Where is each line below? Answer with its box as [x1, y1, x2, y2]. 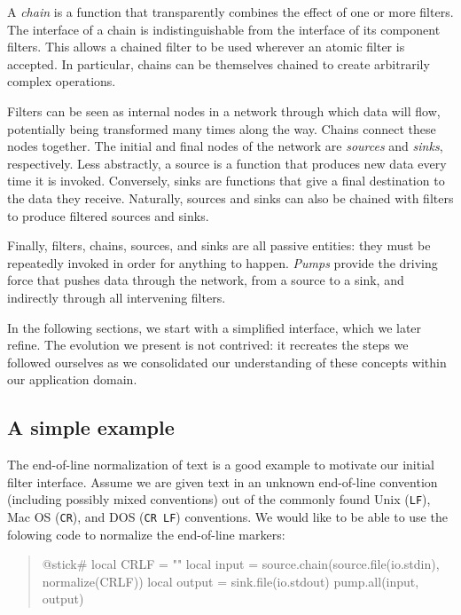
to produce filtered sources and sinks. [7, 206, 209, 225]
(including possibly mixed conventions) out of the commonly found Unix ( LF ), [7, 490, 431, 509]
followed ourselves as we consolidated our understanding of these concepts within [7, 352, 447, 371]
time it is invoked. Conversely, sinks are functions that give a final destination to [7, 171, 445, 190]
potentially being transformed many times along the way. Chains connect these [7, 119, 436, 138]
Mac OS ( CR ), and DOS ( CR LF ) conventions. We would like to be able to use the [7, 507, 448, 525]
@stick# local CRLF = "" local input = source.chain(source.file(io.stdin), [42, 555, 440, 573]
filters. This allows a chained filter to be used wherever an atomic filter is [7, 37, 405, 56]
